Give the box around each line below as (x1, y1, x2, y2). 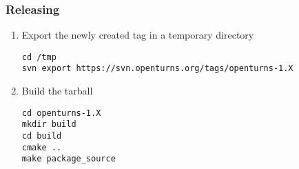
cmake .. (21, 142, 62, 152)
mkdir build (21, 119, 76, 130)
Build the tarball (21, 83, 93, 98)
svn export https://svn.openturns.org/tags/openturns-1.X (21, 63, 293, 74)
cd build (21, 131, 62, 141)
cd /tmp (21, 52, 56, 62)
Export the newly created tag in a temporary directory (21, 28, 254, 42)
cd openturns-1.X (21, 108, 101, 118)
